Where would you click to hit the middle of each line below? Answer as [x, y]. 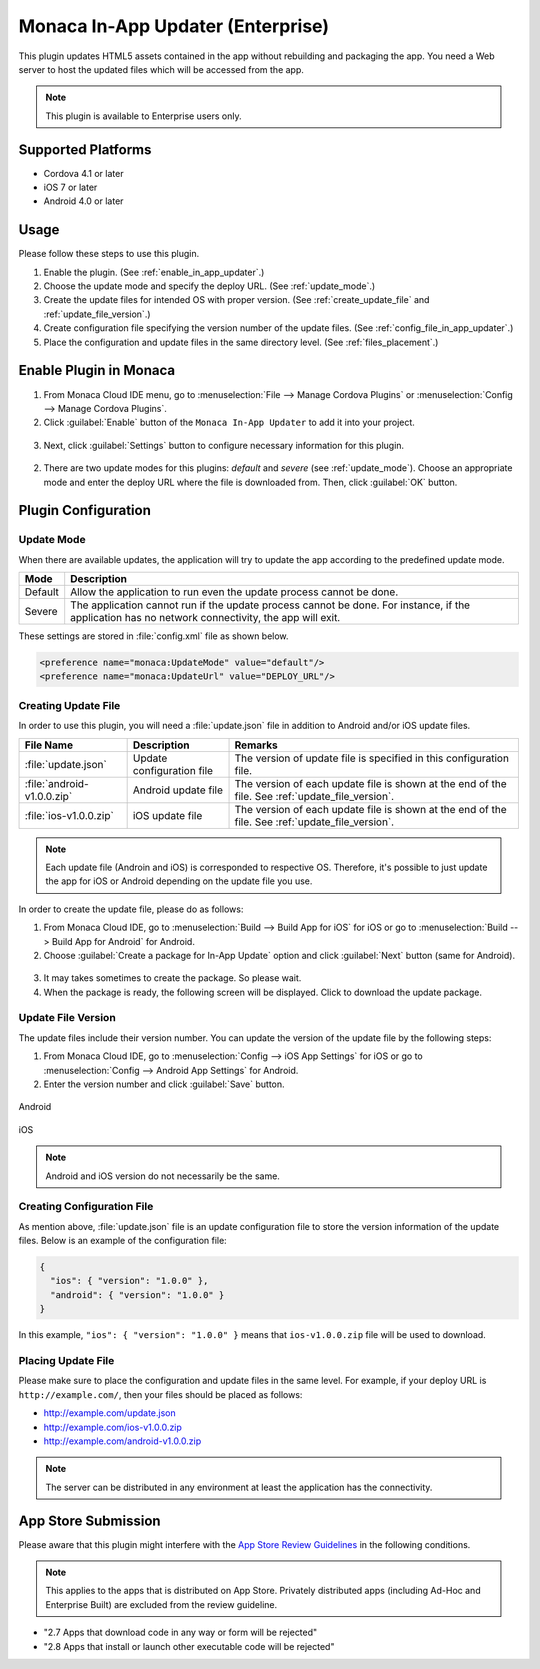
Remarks [256, 745]
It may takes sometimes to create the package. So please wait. [172, 978]
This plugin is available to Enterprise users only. [143, 116]
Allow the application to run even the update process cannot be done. [234, 592]
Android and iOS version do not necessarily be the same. [162, 1176]
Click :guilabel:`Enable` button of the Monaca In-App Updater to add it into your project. [229, 422]
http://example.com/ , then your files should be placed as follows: [160, 1394]
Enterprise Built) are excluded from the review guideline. [161, 1604]
